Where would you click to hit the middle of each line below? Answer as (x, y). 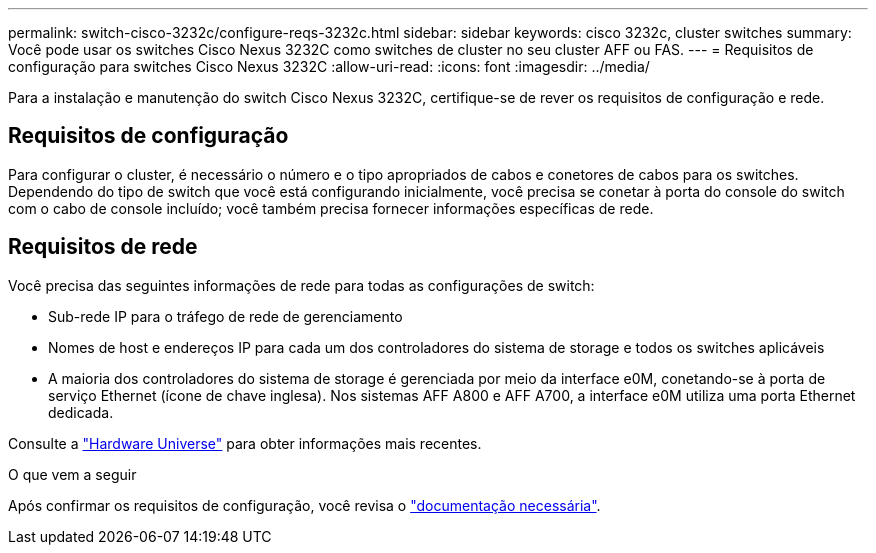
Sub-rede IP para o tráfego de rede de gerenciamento (225, 316)
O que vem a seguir (72, 474)
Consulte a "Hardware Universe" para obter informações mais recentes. (245, 443)
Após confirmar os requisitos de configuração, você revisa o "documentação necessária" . (304, 505)
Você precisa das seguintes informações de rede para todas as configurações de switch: (301, 285)
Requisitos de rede (103, 247)
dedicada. (81, 412)
